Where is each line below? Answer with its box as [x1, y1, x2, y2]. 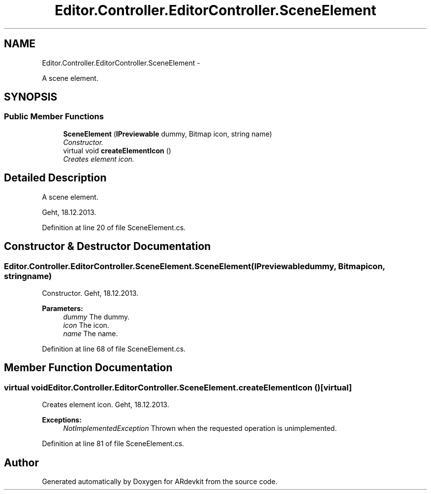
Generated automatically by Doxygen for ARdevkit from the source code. [42, 477, 277, 486]
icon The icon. [63, 320, 109, 329]
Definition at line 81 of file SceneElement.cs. [42, 439, 185, 448]
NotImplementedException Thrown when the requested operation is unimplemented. [63, 424, 337, 433]
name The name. [63, 329, 118, 338]
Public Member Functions [4, 111, 104, 122]
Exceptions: [42, 416, 82, 424]
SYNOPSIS [4, 91, 58, 104]
